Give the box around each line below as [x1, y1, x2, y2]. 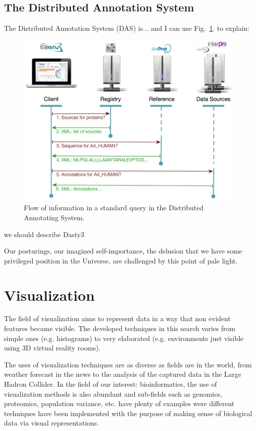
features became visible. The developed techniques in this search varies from [4, 323, 236, 334]
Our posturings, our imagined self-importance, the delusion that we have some [4, 246, 243, 256]
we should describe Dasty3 [4, 229, 84, 239]
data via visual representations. [4, 418, 99, 428]
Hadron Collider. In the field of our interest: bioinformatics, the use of [4, 379, 217, 389]
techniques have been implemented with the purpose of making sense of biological [4, 408, 253, 418]
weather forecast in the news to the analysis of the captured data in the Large [4, 369, 242, 379]
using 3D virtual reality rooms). [4, 343, 101, 353]
